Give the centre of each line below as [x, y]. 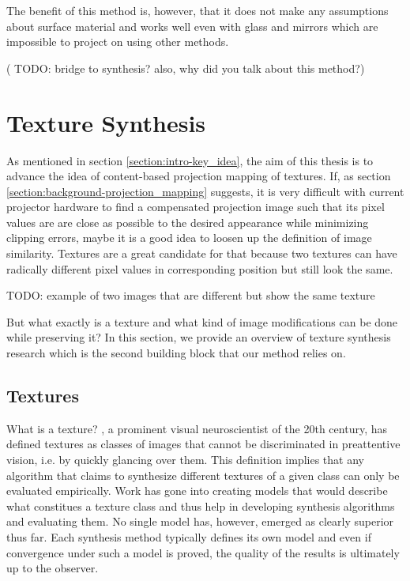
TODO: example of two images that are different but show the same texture [191, 295]
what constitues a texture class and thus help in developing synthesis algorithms [201, 506]
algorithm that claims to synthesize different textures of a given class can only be [203, 475]
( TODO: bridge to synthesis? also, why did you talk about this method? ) [186, 68]
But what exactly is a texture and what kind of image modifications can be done [202, 321]
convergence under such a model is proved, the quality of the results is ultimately [203, 552]
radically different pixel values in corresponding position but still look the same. [200, 268]
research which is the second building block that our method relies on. [176, 353]
